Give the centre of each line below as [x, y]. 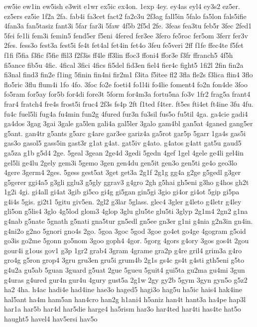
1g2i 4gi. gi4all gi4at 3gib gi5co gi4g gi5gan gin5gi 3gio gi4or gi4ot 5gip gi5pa [122, 192]
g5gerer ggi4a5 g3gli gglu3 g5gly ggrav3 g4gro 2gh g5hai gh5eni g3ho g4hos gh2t [127, 182]
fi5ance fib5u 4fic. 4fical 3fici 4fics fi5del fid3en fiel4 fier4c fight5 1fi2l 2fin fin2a [124, 65]
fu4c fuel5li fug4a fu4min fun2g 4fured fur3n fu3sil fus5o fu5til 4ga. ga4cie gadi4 [126, 113]
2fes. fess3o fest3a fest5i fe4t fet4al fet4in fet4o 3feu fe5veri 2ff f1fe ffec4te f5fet [124, 45]
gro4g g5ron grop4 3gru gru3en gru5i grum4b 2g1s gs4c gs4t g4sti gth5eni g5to [124, 260]
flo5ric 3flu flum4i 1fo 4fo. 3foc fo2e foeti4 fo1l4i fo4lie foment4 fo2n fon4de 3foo [126, 84]
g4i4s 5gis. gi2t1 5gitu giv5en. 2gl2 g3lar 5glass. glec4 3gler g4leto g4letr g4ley [123, 201]
